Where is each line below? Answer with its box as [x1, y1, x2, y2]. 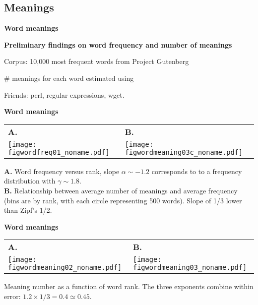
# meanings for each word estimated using [4, 72, 134, 83]
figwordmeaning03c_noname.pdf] [125, 148, 243, 156]
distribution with [4, 176, 56, 186]
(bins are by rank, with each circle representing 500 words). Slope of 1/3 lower [4, 195, 242, 205]
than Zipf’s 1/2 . [4, 205, 52, 215]
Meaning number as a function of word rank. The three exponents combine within [4, 281, 254, 292]
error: [4, 291, 21, 301]
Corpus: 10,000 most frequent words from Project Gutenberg [4, 56, 189, 66]
